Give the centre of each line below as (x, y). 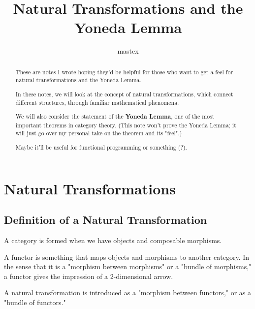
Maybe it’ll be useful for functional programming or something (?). (101, 147)
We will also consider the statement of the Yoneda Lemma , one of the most (115, 117)
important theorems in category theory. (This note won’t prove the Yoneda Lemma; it (126, 125)
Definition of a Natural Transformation (106, 220)
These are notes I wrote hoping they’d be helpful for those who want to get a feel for (124, 72)
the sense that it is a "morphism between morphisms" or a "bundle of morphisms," (128, 266)
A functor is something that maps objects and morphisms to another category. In (127, 257)
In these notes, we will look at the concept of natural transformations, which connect (124, 94)
